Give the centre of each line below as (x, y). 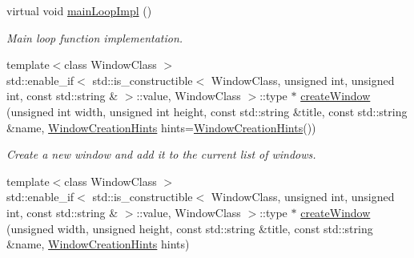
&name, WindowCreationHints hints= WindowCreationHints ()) (161, 127)
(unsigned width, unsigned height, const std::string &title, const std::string (190, 228)
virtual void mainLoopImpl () (79, 10)
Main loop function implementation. (95, 37)
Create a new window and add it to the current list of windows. (161, 154)
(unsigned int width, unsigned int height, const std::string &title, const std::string (207, 111)
